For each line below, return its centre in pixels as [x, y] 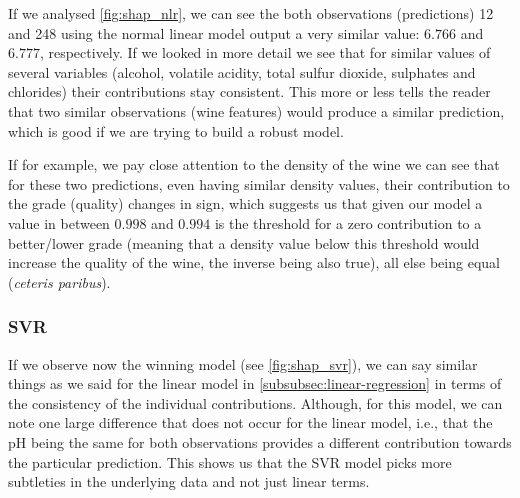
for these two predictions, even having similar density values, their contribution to [259, 183]
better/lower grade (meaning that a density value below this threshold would [244, 242]
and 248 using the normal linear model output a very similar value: [214, 32]
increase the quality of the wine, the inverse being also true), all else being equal [254, 262]
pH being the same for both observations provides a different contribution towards [260, 441]
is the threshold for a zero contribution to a [348, 222]
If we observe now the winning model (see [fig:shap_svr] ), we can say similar [243, 363]
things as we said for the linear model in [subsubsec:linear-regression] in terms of [255, 383]
